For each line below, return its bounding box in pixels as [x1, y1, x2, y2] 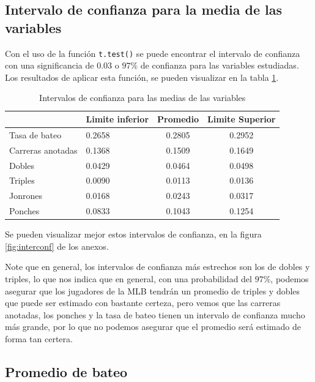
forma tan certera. [5, 332, 73, 345]
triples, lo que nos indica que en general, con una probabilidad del [5, 272, 252, 285]
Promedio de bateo [5, 362, 128, 381]
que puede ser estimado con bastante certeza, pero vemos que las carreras [5, 296, 281, 309]
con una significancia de [5, 59, 94, 72]
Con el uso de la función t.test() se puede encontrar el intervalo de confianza [5, 47, 300, 59]
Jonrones [9, 189, 42, 202]
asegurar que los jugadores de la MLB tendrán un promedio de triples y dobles [5, 284, 300, 297]
